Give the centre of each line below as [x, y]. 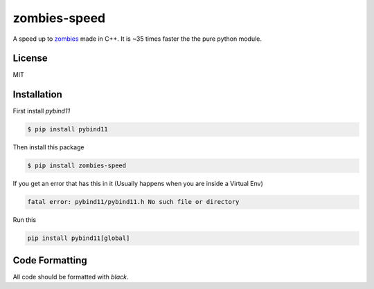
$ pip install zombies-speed [77, 166]
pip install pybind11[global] [79, 238]
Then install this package [48, 147]
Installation [37, 94]
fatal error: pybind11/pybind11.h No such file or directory [133, 202]
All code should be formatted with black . [71, 277]
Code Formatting [50, 260]
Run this [25, 220]
